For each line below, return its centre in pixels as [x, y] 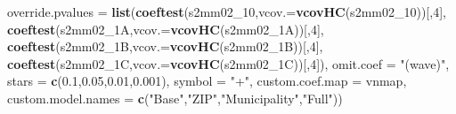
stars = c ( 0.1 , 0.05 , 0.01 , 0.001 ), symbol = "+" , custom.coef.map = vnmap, [207, 81]
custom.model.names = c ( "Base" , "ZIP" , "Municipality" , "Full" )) [175, 98]
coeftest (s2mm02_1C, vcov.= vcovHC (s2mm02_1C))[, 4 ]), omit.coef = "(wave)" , [228, 63]
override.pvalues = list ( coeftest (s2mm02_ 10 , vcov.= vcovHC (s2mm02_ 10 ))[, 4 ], [227, 11]
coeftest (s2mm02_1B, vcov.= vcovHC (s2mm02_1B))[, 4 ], [165, 46]
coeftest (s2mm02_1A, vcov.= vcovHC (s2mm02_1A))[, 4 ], [166, 29]
